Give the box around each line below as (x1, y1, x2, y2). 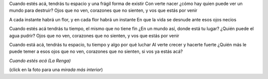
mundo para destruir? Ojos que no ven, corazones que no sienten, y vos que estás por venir (9, 7, 198, 13)
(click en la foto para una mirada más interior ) (9, 67, 103, 73)
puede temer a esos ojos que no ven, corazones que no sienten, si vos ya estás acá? (9, 48, 183, 54)
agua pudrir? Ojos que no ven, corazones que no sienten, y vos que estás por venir (9, 33, 180, 39)
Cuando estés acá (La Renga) (9, 57, 71, 64)
